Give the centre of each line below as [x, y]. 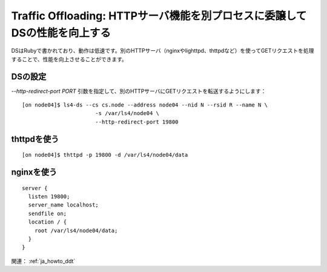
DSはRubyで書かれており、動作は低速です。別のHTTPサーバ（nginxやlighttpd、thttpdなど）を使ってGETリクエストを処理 [163, 51]
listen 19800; [49, 197]
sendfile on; [48, 213]
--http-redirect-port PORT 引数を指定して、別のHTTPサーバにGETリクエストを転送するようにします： [139, 91]
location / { [48, 222]
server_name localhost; [64, 205]
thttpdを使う [35, 139]
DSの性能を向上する [61, 33]
